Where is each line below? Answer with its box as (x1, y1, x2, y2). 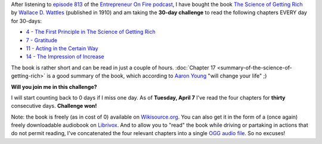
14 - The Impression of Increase (26, 53, 104, 60)
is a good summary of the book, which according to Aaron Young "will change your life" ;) (47, 72, 267, 79)
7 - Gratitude (26, 36, 58, 44)
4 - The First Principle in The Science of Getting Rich (26, 28, 156, 36)
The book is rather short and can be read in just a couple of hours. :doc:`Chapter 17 (11, 64, 216, 71)
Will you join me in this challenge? (11, 83, 98, 90)
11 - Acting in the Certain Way (26, 44, 98, 52)
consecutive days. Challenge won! (11, 103, 97, 110)
